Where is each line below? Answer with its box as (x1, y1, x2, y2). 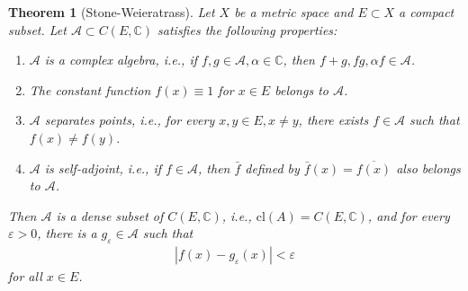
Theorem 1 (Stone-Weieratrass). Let (8, 3, 215, 21)
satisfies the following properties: (157, 20, 337, 39)
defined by (245, 158, 300, 177)
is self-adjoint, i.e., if (44, 158, 162, 177)
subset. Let (8, 20, 67, 39)
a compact (399, 3, 454, 21)
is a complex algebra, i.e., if (44, 50, 197, 69)
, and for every (367, 206, 450, 225)
